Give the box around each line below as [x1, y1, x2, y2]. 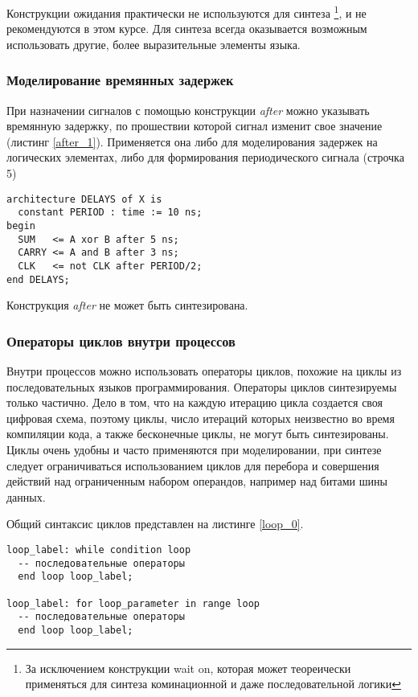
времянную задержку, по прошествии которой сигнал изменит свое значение [6, 117, 383, 134]
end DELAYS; [6, 273, 70, 285]
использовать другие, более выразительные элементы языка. [6, 35, 301, 52]
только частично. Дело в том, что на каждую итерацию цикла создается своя [6, 394, 383, 411]
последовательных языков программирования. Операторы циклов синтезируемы [6, 378, 397, 395]
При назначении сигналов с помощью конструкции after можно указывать [6, 101, 370, 118]
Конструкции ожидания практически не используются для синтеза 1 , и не [6, 2, 367, 21]
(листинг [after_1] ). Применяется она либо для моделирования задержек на [6, 133, 378, 150]
